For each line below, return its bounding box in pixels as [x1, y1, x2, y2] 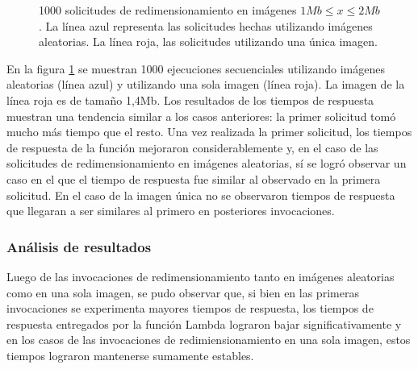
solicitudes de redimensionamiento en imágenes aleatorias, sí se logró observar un [6, 155, 407, 172]
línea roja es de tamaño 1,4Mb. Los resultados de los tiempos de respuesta [6, 91, 374, 108]
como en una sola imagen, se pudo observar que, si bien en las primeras [6, 284, 359, 301]
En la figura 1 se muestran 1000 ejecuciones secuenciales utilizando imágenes [6, 60, 385, 77]
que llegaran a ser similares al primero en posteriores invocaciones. [6, 202, 335, 219]
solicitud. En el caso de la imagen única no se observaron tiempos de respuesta [6, 186, 395, 203]
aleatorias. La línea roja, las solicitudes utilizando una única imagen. [39, 33, 378, 50]
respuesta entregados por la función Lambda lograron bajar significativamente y [6, 315, 402, 332]
